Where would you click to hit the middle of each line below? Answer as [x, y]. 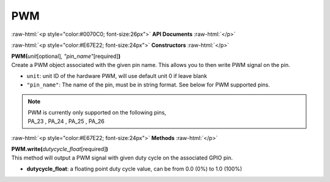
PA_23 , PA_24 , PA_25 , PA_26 [66, 121]
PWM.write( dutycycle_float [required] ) [60, 149]
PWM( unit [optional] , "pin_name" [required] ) [66, 56]
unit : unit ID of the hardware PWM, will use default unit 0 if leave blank [117, 76]
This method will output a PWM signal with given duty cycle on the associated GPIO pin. [122, 158]
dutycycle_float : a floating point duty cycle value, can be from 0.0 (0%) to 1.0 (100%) [134, 169]
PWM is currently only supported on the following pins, [97, 113]
